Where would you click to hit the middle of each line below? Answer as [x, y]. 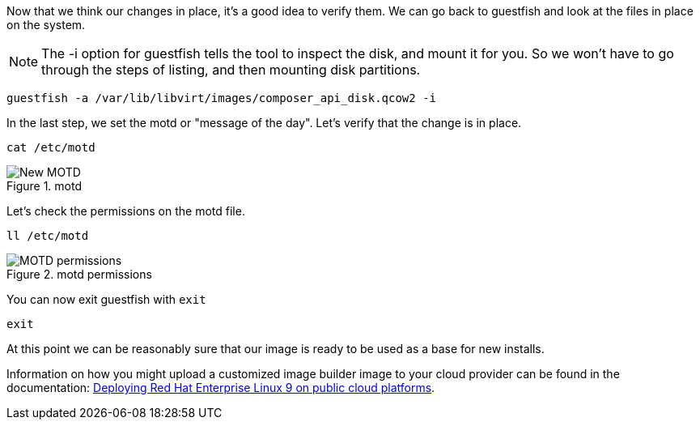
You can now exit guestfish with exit [106, 299]
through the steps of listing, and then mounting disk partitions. [231, 70]
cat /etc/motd [51, 147]
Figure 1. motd [44, 186]
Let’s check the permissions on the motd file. [126, 211]
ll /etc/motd [48, 236]
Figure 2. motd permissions [79, 274]
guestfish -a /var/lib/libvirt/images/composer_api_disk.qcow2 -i [222, 98]
